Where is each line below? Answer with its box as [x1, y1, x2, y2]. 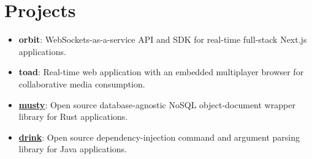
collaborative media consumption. [18, 77, 145, 90]
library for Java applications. [18, 142, 127, 155]
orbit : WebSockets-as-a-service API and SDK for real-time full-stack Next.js [18, 33, 307, 46]
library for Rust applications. [18, 110, 128, 123]
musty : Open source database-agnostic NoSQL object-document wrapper [18, 98, 295, 111]
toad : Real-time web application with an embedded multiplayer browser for [18, 65, 304, 78]
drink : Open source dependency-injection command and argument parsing [18, 130, 300, 143]
